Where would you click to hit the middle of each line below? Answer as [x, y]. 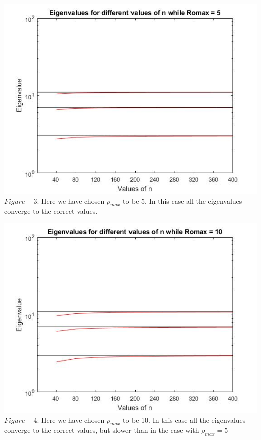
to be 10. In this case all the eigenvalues [184, 420]
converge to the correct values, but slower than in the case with [102, 430]
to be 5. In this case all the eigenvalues [182, 200]
